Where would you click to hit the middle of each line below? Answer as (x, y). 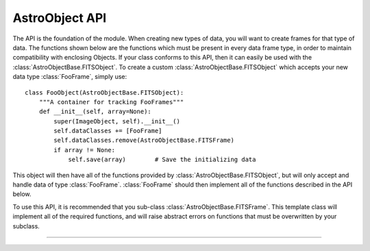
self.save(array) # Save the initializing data (162, 160)
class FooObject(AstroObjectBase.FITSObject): (104, 92)
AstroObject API (60, 18)
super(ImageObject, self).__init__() (117, 121)
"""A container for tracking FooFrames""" (111, 102)
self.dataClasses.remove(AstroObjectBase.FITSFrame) (144, 140)
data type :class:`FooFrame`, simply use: (70, 77)
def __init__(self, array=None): (95, 112)
